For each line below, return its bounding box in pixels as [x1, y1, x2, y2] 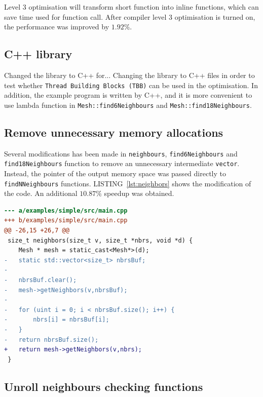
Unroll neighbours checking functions [4, 378, 203, 394]
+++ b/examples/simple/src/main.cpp [4, 217, 128, 224]
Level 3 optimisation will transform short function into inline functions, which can [4, 2, 259, 12]
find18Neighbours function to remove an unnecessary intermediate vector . [4, 158, 240, 169]
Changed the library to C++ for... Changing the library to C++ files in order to [4, 69, 255, 80]
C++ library [4, 46, 72, 62]
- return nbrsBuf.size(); [4, 336, 99, 343]
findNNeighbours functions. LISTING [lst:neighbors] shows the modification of [4, 178, 251, 188]
